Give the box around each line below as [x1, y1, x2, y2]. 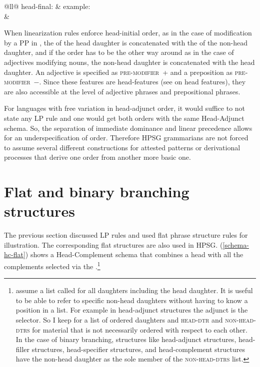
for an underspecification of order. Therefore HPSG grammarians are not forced [4, 132, 248, 143]
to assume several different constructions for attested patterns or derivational [4, 142, 240, 152]
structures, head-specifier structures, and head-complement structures [31, 344, 245, 354]
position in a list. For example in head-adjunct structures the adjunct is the [15, 305, 248, 315]
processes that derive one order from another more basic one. [4, 152, 191, 162]
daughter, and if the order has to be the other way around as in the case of [4, 47, 234, 57]
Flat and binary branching [4, 181, 189, 202]
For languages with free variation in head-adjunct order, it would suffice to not [4, 103, 245, 113]
